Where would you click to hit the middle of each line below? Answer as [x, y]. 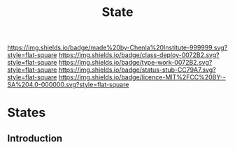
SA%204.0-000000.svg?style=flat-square [68, 85]
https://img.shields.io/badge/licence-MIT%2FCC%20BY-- [142, 77]
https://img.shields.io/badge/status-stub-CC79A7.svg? [137, 70]
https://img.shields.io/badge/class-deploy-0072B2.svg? [139, 55]
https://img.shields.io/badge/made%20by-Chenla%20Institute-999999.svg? [117, 48]
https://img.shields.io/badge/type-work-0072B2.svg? [135, 63]
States [27, 113]
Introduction [35, 138]
